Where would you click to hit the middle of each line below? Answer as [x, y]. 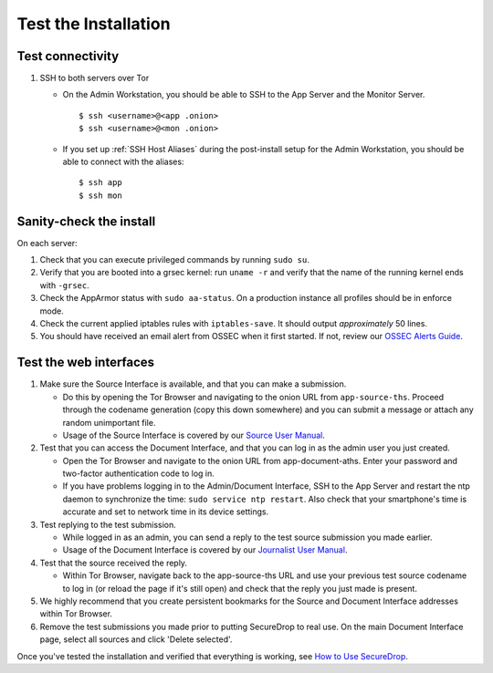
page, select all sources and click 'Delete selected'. [136, 639]
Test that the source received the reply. [113, 563]
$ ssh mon [100, 195]
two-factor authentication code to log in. [138, 473]
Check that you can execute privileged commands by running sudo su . [174, 260]
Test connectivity [68, 56]
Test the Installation [94, 24]
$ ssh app [100, 183]
